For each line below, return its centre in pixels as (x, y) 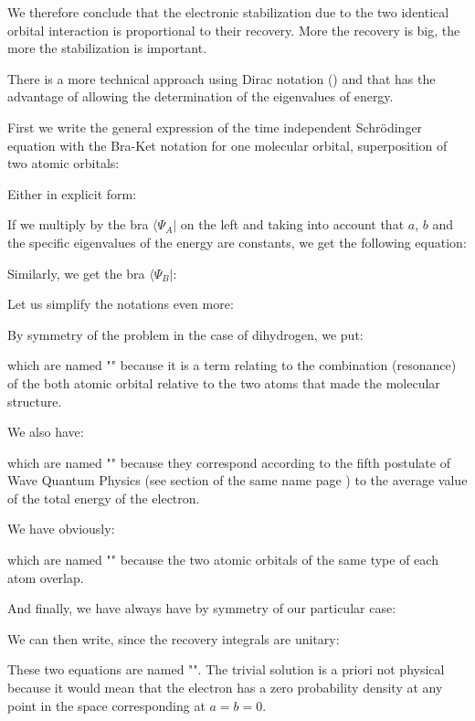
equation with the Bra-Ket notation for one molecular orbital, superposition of (227, 145)
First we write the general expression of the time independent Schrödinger (215, 127)
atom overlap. (46, 577)
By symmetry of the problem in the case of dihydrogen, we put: (185, 334)
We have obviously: (61, 529)
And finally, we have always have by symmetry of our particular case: (202, 608)
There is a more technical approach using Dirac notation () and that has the (222, 78)
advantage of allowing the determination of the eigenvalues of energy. (201, 96)
